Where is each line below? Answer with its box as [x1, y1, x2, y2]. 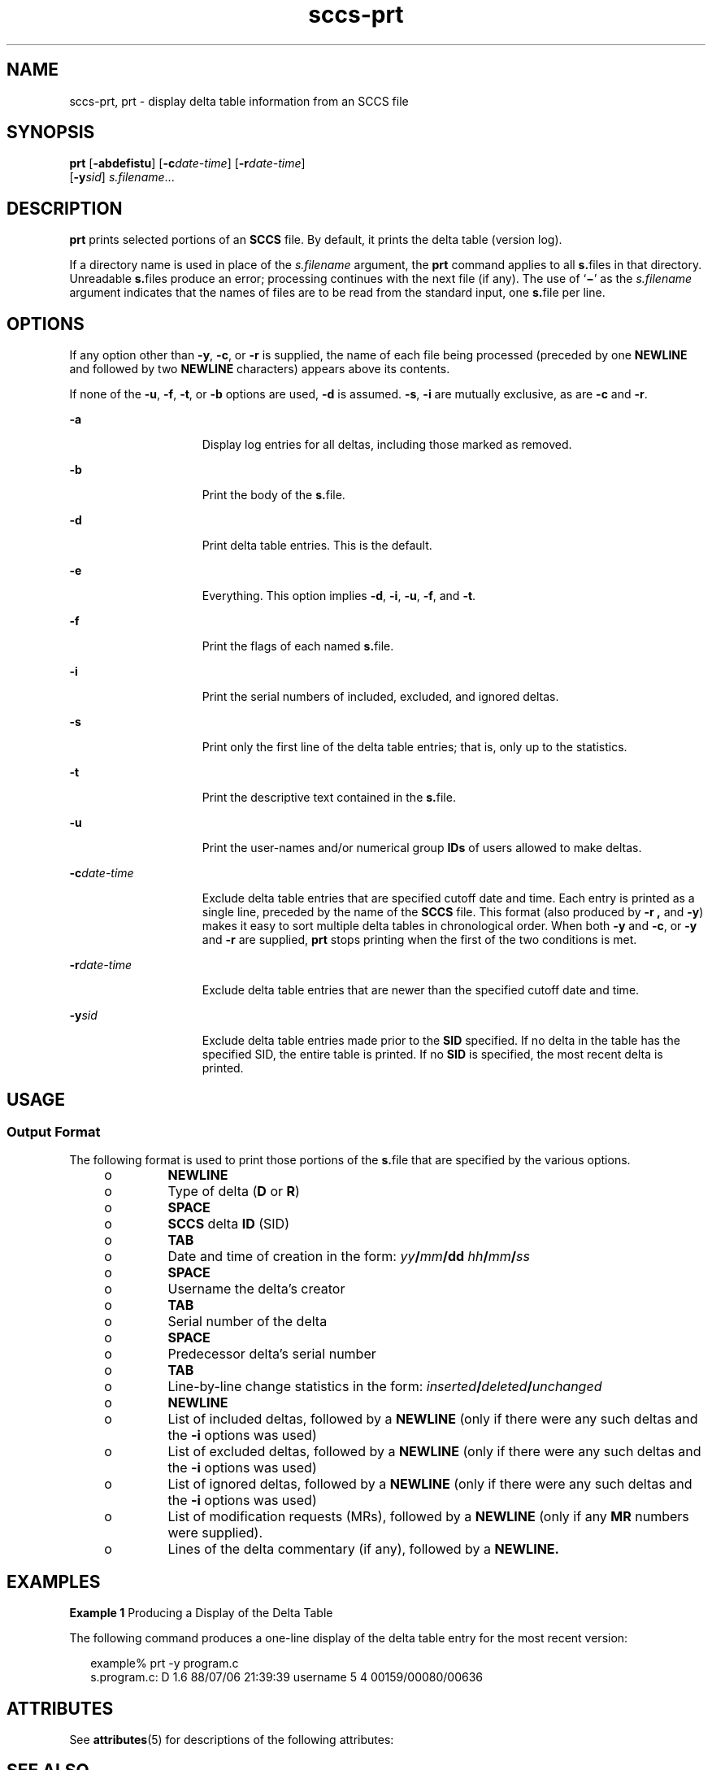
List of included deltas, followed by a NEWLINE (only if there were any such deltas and [167, 1411, 698, 1428]
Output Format [7, 1123, 101, 1140]
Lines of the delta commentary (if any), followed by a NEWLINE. [167, 1541, 559, 1558]
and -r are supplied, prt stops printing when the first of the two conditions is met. [202, 933, 637, 947]
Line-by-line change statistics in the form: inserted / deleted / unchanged [167, 1378, 602, 1395]
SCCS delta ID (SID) [167, 1216, 289, 1233]
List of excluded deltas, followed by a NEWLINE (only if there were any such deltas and [167, 1443, 701, 1460]
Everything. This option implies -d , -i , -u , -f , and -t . [202, 589, 476, 603]
